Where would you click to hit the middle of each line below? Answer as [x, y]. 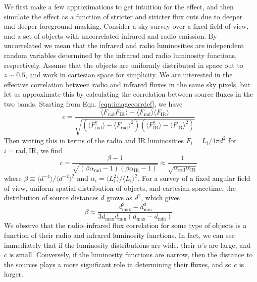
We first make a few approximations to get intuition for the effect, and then [119, 6]
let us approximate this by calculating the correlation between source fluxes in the [128, 94]
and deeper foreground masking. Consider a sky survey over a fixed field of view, [126, 26]
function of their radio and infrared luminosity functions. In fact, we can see [119, 235]
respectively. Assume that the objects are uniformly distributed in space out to [124, 65]
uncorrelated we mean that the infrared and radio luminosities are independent [124, 45]
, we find [49, 150]
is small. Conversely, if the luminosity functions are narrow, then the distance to [131, 254]
